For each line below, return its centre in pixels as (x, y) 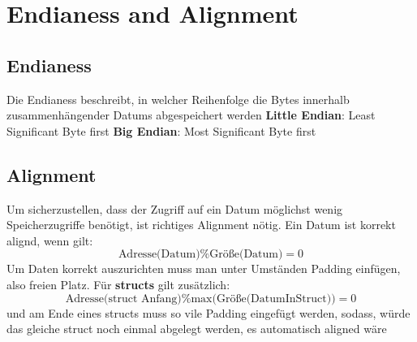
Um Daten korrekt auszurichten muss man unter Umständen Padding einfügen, (204, 268)
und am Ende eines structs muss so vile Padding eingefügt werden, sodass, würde (208, 312)
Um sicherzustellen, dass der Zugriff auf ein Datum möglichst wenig (175, 208)
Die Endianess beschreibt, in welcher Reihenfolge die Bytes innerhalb (178, 99)
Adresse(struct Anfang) (123, 299)
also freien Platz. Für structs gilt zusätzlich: (118, 284)
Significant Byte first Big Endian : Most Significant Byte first (161, 130)
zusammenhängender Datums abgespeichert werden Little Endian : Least (191, 115)
